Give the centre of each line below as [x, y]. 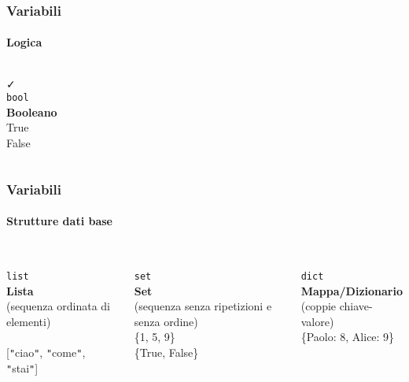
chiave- [356, 306]
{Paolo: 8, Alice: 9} [348, 337]
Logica [24, 42]
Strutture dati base [59, 221]
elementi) [29, 321]
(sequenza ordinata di [58, 306]
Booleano [32, 111]
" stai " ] [22, 367]
